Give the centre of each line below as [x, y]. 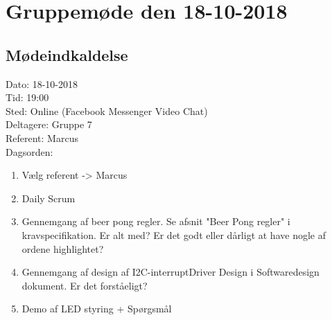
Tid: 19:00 [27, 97]
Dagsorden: [29, 151]
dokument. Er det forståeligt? [85, 285]
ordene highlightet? [63, 248]
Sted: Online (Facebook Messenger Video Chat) [107, 110]
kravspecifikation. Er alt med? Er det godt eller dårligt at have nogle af [174, 234]
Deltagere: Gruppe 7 [49, 124]
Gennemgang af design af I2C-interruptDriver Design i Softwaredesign [171, 272]
